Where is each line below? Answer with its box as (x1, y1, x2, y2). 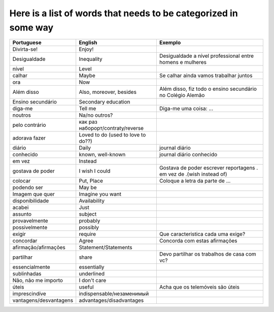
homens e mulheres (159, 59, 207, 66)
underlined (79, 270, 105, 278)
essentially (79, 264, 105, 271)
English (79, 39, 97, 46)
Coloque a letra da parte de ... (159, 178, 231, 185)
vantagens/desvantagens (12, 297, 74, 304)
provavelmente (12, 217, 48, 224)
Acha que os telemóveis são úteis (159, 284, 239, 291)
